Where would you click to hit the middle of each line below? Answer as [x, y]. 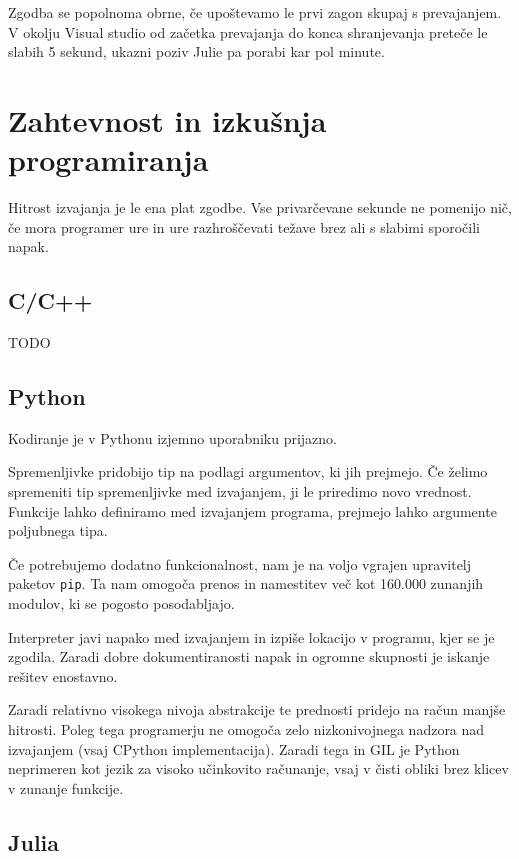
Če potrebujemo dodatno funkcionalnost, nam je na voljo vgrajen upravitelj [240, 563]
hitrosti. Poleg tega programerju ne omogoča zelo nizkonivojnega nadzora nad [246, 729]
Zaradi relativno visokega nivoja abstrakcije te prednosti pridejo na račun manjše [257, 709]
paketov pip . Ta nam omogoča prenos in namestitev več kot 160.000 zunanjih [246, 583]
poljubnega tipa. [58, 530]
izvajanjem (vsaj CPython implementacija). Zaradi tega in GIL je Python [234, 748]
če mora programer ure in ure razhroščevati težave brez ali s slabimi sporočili [244, 226]
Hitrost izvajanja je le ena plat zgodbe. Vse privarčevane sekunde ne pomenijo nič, [260, 207]
